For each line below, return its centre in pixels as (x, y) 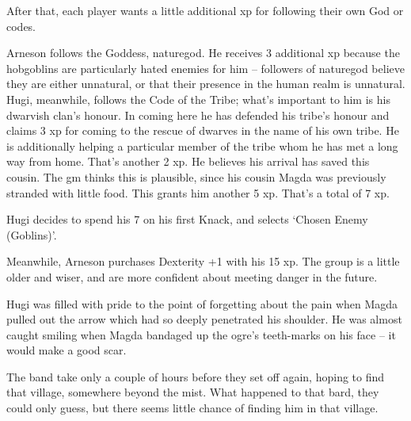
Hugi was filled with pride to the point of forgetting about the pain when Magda (202, 303)
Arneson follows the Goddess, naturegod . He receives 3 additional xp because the (203, 53)
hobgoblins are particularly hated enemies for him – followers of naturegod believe (205, 68)
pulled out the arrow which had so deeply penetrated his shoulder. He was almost (204, 319)
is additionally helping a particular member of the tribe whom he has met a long (202, 145)
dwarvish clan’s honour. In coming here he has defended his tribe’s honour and (198, 115)
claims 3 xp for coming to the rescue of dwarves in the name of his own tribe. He (203, 130)
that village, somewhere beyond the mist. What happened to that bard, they (193, 392)
